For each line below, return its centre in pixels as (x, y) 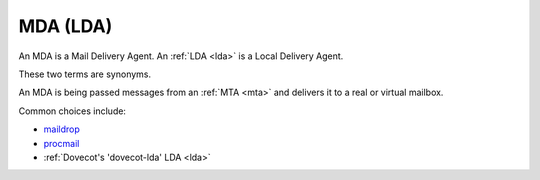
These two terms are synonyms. (85, 74)
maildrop (61, 129)
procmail (61, 143)
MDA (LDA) (65, 26)
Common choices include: (72, 111)
